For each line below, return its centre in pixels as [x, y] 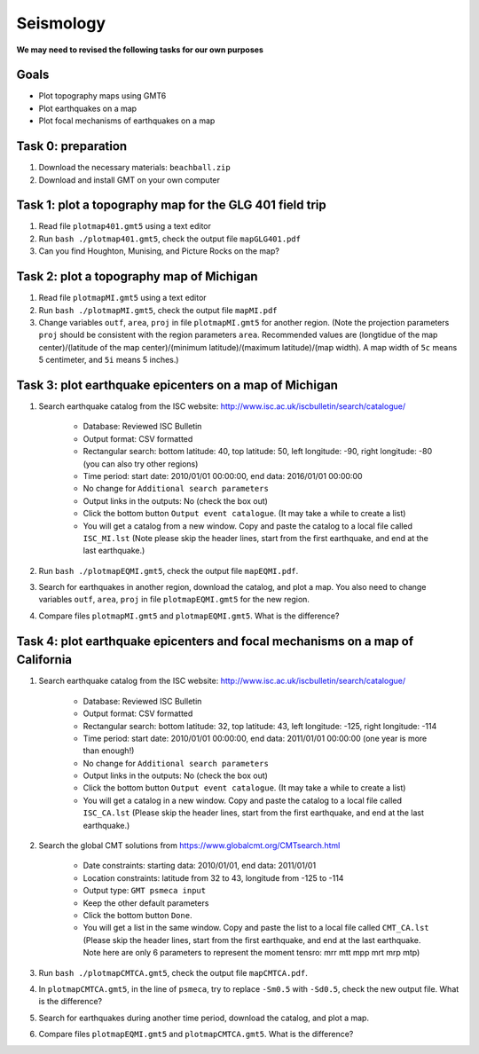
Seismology [61, 23]
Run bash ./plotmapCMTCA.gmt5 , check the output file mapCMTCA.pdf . [173, 972]
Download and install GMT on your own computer [130, 180]
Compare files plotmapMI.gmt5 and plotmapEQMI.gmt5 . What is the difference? [189, 616]
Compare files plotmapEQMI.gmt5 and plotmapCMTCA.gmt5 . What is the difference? [196, 1034]
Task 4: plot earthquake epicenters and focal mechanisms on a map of [215, 641]
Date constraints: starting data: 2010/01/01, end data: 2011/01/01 [200, 866]
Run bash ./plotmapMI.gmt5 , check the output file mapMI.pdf [158, 310]
